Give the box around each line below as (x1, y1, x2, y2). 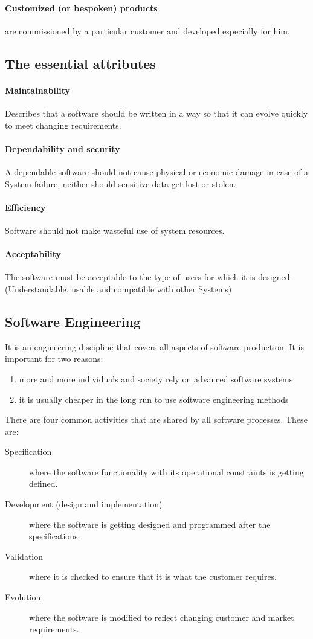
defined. (29, 477, 58, 490)
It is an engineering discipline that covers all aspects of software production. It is (5, 340, 304, 353)
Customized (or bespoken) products (5, 1, 158, 14)
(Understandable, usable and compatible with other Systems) (5, 282, 232, 295)
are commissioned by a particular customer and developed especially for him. (5, 24, 290, 37)
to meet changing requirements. (5, 118, 121, 131)
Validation (5, 550, 44, 562)
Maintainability (5, 83, 71, 96)
